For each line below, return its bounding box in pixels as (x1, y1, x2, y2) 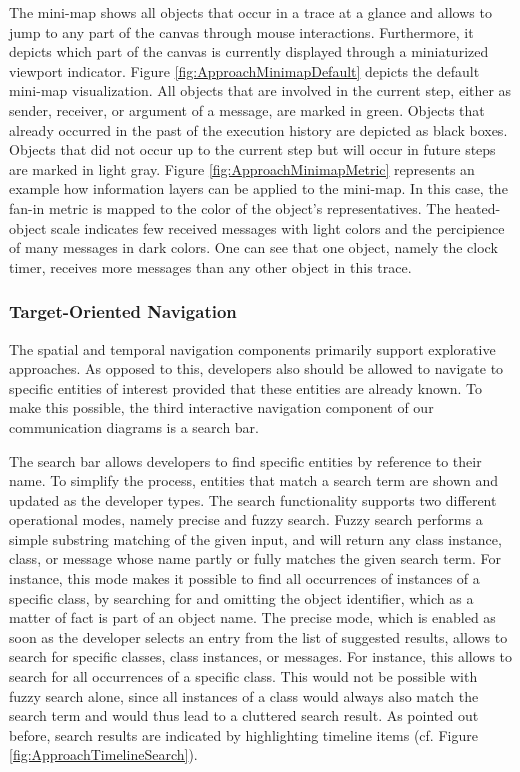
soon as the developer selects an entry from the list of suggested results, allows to (9, 626, 508, 647)
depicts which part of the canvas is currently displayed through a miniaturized (9, 41, 489, 62)
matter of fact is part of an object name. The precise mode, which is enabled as (9, 607, 496, 628)
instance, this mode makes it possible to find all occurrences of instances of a (9, 568, 480, 589)
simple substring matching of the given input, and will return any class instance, (9, 528, 502, 549)
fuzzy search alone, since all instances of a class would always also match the (9, 685, 479, 706)
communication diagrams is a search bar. (9, 416, 259, 437)
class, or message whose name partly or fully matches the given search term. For (9, 548, 502, 569)
